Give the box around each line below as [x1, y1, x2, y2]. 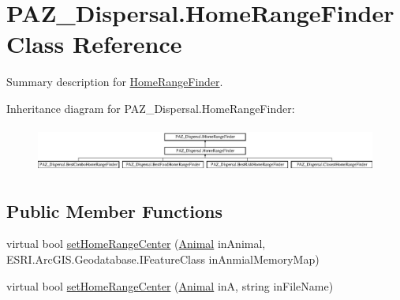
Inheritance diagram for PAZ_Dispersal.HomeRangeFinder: [6, 99, 295, 116]
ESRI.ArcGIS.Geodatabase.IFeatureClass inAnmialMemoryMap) [6, 250, 320, 267]
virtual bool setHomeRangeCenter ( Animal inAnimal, [6, 235, 266, 252]
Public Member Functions [6, 198, 222, 223]
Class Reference [6, 28, 182, 60]
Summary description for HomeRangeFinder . [6, 73, 223, 90]
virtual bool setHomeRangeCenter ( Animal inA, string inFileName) [6, 277, 334, 294]
